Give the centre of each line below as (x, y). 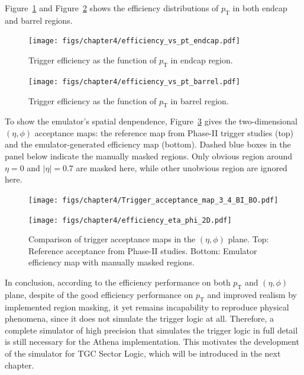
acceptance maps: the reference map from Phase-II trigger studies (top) (164, 132)
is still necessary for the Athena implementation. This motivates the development (152, 342)
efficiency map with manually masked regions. (111, 262)
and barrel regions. (39, 20)
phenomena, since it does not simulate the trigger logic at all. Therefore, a (139, 318)
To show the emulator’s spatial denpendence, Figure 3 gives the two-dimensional (151, 121)
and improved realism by (252, 294)
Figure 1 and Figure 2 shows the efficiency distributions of (112, 8)
